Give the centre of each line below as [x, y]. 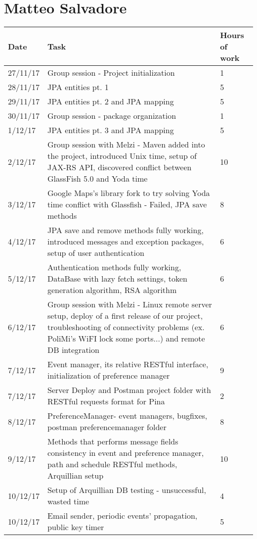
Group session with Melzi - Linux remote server [130, 304]
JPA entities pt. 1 [78, 87]
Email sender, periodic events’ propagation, [123, 516]
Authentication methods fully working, [114, 267]
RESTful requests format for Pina [106, 401]
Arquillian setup [76, 476]
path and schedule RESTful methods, [112, 464]
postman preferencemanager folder [107, 427]
